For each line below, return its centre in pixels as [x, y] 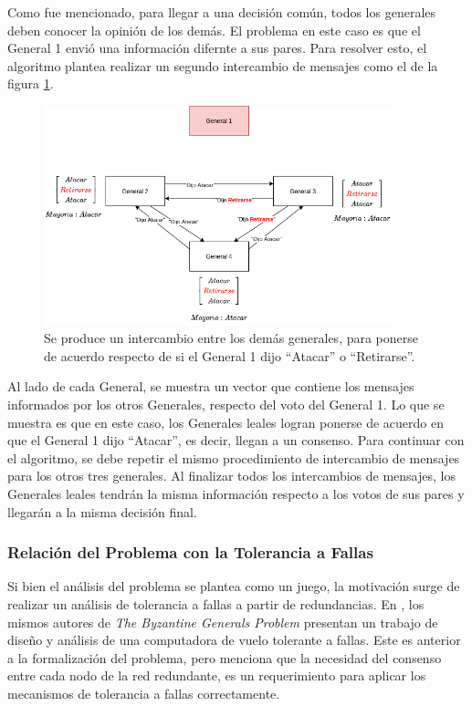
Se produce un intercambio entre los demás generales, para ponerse [231, 338]
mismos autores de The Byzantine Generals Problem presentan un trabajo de [223, 622]
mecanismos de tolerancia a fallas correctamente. [144, 693]
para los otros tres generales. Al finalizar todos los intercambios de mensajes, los [231, 476]
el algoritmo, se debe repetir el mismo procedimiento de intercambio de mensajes [234, 457]
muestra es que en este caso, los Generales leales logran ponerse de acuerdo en [226, 422]
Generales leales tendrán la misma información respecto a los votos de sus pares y [236, 494]
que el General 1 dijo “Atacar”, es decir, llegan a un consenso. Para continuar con [236, 440]
